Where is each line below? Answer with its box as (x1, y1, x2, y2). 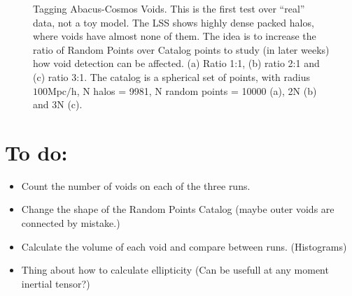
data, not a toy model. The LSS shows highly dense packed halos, (33, 15, 314, 29)
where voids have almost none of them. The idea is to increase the (33, 29, 316, 43)
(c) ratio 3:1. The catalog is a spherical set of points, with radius (33, 69, 310, 84)
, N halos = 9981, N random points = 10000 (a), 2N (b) (76, 83, 317, 98)
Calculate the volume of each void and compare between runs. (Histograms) (21, 239, 347, 253)
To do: (5, 138, 68, 166)
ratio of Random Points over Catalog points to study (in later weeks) (33, 42, 330, 57)
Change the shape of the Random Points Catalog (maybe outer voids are (21, 202, 335, 216)
